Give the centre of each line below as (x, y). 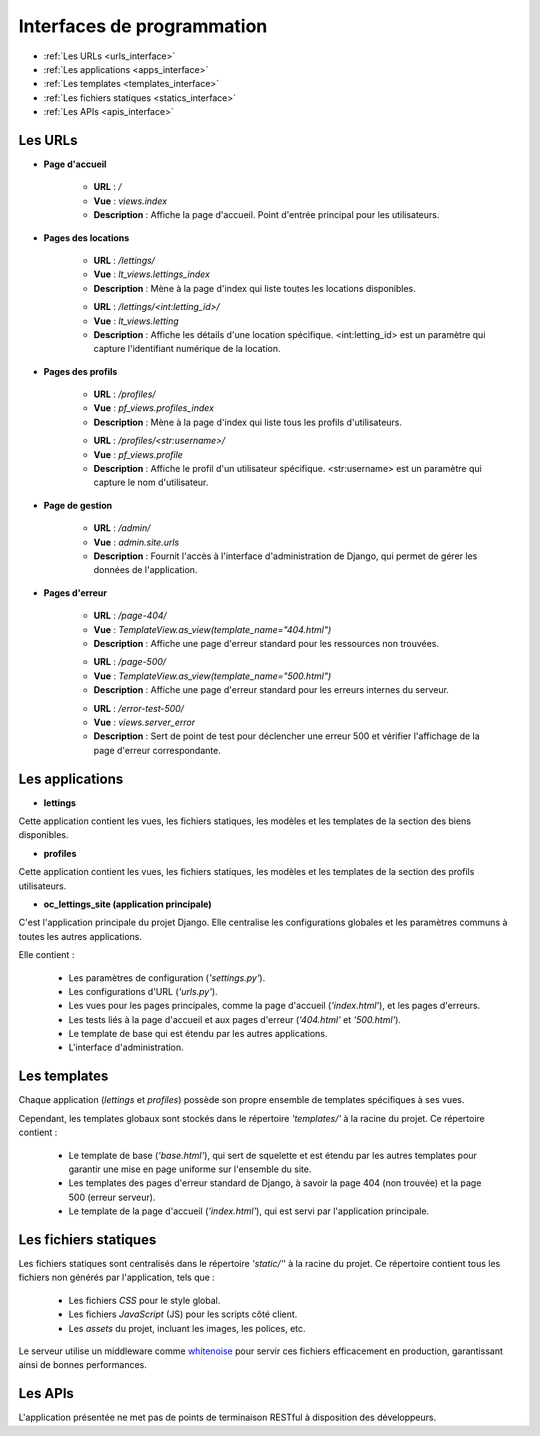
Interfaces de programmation (143, 26)
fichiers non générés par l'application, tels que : (116, 1277)
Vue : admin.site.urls (136, 542)
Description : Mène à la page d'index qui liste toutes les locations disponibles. (254, 288)
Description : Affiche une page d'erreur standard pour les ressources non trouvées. (266, 643)
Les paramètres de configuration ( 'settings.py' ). (167, 977)
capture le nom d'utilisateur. (151, 482)
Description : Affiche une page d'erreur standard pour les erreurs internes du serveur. (271, 690)
